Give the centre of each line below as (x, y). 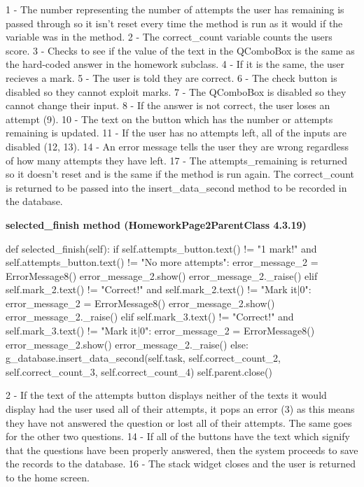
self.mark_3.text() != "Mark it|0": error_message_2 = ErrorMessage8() (160, 331)
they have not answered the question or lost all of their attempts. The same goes (179, 422)
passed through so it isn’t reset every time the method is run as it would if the (174, 23)
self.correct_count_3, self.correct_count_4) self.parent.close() (139, 371)
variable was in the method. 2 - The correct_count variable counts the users (169, 37)
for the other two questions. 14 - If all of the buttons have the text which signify (178, 436)
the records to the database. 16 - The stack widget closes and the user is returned (181, 464)
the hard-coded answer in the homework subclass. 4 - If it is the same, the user (175, 64)
